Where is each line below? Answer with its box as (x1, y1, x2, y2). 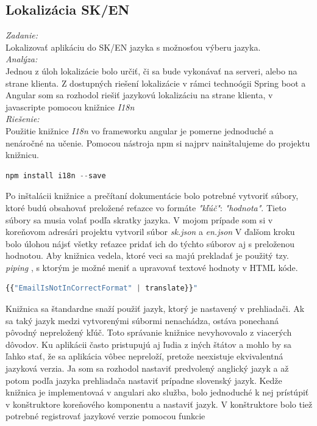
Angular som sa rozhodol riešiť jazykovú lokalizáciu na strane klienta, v (5, 88, 273, 101)
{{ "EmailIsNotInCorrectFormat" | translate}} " (5, 284, 198, 293)
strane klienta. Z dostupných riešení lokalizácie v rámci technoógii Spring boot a (5, 76, 306, 89)
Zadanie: (5, 29, 38, 42)
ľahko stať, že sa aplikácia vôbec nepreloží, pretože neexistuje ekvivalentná (5, 350, 283, 363)
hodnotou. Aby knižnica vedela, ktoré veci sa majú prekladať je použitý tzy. (5, 249, 289, 262)
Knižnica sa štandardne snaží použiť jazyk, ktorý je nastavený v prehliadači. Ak (5, 302, 305, 315)
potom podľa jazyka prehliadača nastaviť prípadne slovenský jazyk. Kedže (5, 374, 282, 386)
